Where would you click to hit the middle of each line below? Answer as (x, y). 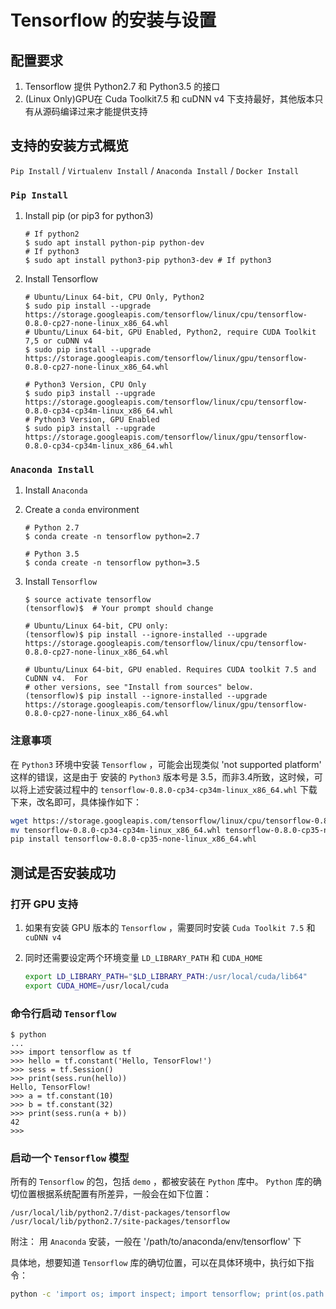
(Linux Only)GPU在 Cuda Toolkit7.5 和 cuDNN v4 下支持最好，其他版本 (169, 99)
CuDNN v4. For (56, 679)
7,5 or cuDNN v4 (58, 341)
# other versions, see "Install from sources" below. (139, 687)
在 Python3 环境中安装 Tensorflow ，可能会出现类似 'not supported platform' (166, 764)
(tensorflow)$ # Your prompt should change (119, 609)
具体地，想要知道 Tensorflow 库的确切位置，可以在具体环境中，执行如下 (158, 1263)
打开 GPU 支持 (44, 904)
